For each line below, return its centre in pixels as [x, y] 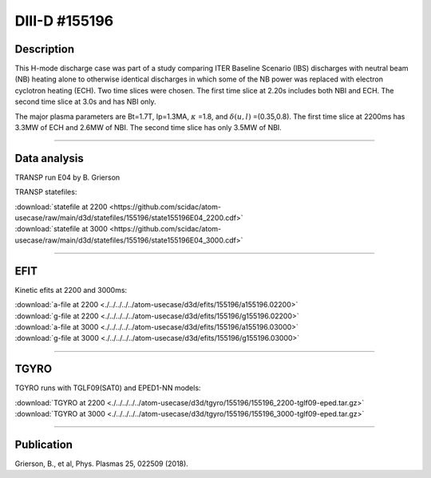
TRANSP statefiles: [46, 192]
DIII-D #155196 [64, 21]
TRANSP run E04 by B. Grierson [67, 177]
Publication [44, 444]
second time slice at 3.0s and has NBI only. [85, 102]
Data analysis [49, 158]
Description [45, 49]
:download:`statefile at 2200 [61, 207]
